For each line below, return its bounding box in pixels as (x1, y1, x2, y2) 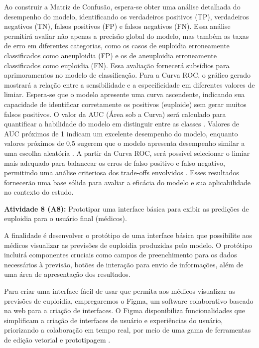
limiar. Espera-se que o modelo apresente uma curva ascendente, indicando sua (4, 89, 245, 100)
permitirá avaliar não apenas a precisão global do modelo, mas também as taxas (4, 30, 249, 41)
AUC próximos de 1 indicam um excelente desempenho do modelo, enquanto (4, 128, 238, 138)
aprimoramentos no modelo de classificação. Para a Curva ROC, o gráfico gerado (4, 70, 251, 80)
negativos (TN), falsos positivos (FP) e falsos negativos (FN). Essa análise (4, 21, 231, 31)
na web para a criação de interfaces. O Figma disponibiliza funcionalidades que (4, 305, 245, 316)
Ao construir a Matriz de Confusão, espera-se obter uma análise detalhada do (4, 1, 241, 11)
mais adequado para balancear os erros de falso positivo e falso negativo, (4, 157, 225, 168)
